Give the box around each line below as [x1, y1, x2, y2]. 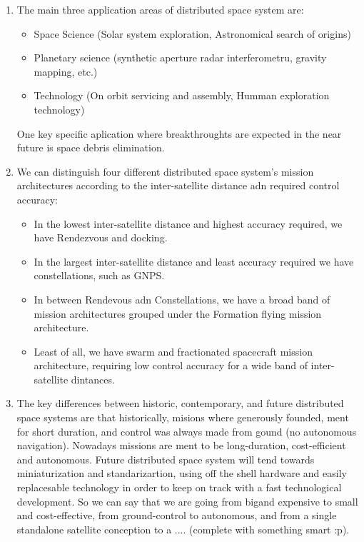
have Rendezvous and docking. [34, 230, 168, 245]
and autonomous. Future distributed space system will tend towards [16, 451, 315, 466]
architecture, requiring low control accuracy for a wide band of [34, 358, 308, 373]
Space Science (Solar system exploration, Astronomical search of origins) [34, 26, 351, 41]
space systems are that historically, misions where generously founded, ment [16, 410, 349, 425]
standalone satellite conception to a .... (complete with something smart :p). [16, 521, 350, 536]
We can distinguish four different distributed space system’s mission [16, 164, 314, 179]
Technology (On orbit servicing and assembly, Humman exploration [34, 88, 330, 103]
